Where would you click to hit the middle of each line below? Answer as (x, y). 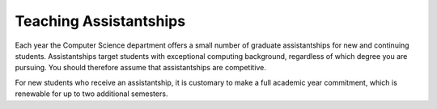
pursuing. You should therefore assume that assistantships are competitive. (141, 68)
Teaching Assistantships (100, 21)
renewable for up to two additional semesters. (91, 94)
